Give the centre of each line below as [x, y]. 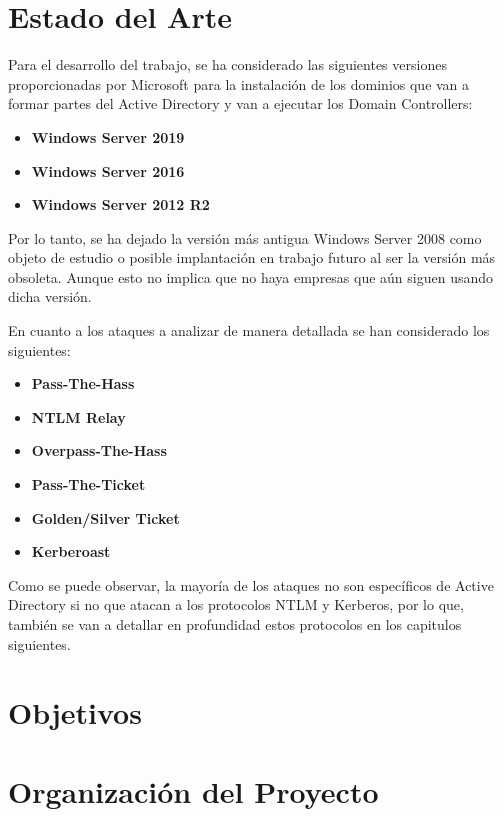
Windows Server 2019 [108, 136]
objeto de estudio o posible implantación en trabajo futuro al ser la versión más [252, 257]
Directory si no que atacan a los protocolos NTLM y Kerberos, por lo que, [236, 604]
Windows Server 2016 [108, 170]
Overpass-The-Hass [99, 450]
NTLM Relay [78, 416]
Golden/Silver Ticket [105, 517]
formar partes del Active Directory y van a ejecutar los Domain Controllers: [240, 103]
